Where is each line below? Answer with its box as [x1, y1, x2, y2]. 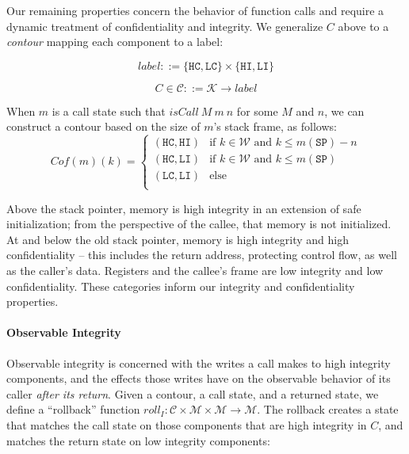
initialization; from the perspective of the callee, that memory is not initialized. [6, 216, 392, 232]
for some [236, 102, 278, 119]
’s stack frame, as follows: [213, 118, 337, 135]
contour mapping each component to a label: [6, 33, 224, 50]
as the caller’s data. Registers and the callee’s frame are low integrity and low [6, 261, 384, 278]
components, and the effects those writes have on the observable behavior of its [6, 370, 391, 387]
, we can [324, 102, 365, 119]
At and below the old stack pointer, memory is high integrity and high [6, 231, 349, 247]
